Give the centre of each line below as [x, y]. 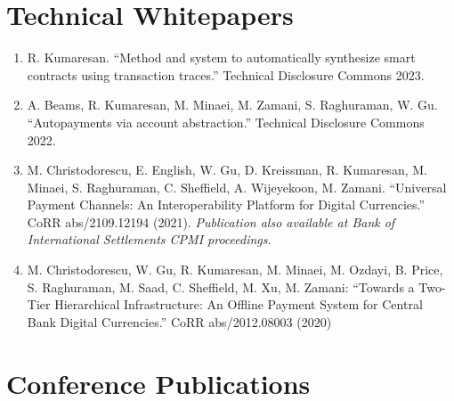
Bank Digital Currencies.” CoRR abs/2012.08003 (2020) [179, 321]
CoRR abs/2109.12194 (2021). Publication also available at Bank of [211, 221]
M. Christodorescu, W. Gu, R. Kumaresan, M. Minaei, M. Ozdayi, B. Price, [235, 270]
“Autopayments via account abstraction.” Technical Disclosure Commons [226, 122]
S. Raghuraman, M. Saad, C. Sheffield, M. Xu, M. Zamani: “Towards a [221, 286]
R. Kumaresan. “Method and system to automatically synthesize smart [221, 57]
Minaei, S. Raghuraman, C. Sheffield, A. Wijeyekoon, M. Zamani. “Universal [237, 187]
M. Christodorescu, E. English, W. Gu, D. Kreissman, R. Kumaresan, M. [227, 170]
